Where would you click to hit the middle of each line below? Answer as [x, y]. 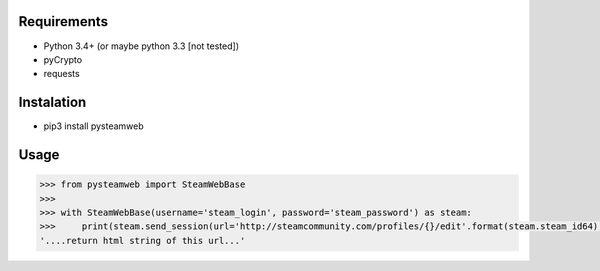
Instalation [52, 102]
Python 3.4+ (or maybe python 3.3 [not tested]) [141, 46]
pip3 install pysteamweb [93, 126]
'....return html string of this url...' [142, 240]
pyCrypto [63, 59]
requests [61, 74]
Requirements [63, 21]
